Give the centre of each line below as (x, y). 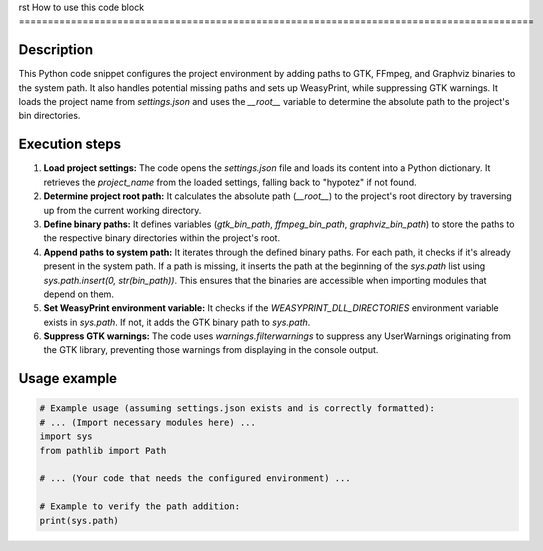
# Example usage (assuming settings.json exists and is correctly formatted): (237, 408)
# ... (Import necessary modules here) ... (148, 422)
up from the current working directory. (122, 210)
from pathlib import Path (103, 450)
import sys (66, 436)
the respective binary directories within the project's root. (161, 238)
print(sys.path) (79, 520)
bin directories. (49, 116)
